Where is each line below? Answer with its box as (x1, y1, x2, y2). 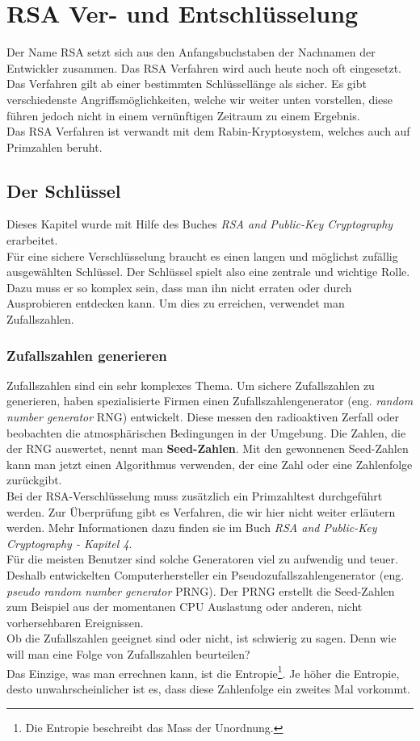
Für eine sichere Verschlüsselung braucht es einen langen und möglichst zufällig (6, 247, 398, 264)
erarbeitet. (6, 232, 58, 249)
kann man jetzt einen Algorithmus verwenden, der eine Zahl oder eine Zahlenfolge (6, 455, 413, 472)
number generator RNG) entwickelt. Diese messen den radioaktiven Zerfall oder (6, 408, 399, 425)
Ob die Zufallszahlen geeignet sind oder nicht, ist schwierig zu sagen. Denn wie (6, 630, 397, 647)
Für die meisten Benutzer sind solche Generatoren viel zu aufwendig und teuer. (6, 551, 398, 567)
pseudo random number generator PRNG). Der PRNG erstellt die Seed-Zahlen (6, 582, 395, 599)
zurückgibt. (6, 471, 62, 488)
